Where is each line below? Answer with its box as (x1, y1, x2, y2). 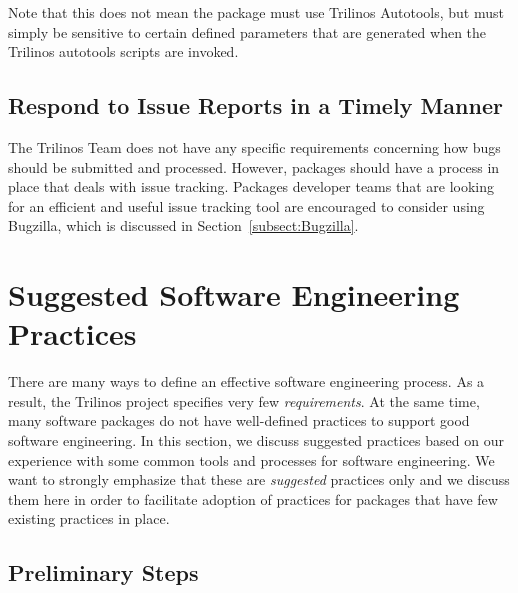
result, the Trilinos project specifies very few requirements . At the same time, (8, 390, 480, 411)
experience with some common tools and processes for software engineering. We (8, 449, 495, 470)
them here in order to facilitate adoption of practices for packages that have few (8, 488, 498, 509)
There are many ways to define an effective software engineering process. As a (8, 371, 485, 392)
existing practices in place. (8, 508, 170, 529)
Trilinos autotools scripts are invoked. (8, 41, 239, 62)
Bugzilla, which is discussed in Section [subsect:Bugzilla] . (8, 215, 359, 236)
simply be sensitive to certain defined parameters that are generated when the (8, 21, 487, 42)
